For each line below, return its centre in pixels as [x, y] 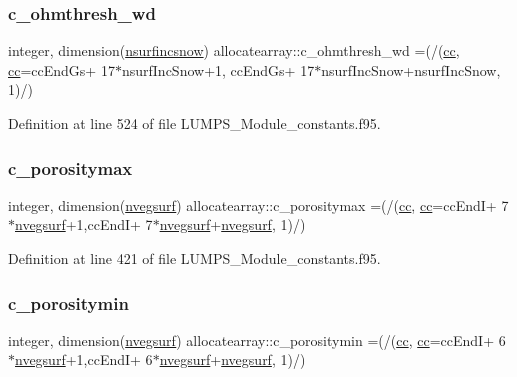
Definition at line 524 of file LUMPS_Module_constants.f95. [194, 123]
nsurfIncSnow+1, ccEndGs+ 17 [218, 69]
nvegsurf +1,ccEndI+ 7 [84, 224]
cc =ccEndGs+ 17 [61, 69]
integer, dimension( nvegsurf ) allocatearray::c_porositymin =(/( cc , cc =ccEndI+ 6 [257, 339]
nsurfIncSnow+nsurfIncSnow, [411, 69]
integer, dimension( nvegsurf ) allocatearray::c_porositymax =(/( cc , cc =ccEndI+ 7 [258, 204]
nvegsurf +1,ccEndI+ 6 [84, 359]
